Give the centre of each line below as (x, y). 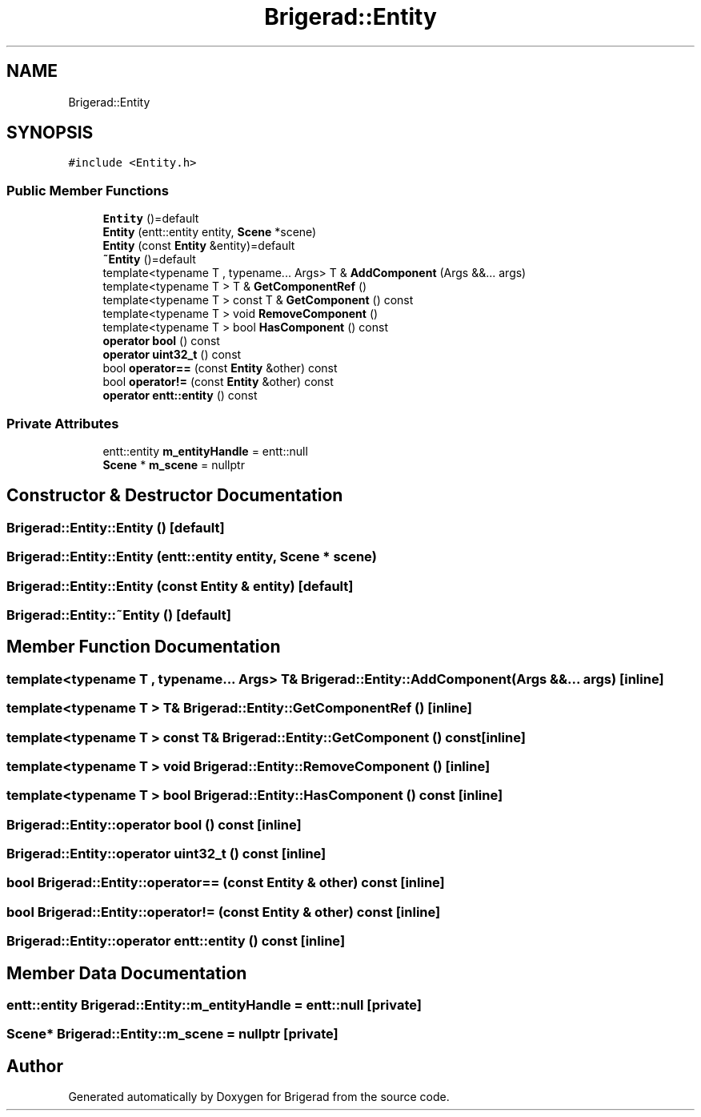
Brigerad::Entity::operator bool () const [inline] (154, 824)
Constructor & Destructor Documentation (175, 496)
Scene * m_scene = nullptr (174, 464)
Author (35, 1066)
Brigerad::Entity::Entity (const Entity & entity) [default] (180, 586)
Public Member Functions (88, 190)
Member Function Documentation (144, 647)
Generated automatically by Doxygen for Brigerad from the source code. (259, 1097)
